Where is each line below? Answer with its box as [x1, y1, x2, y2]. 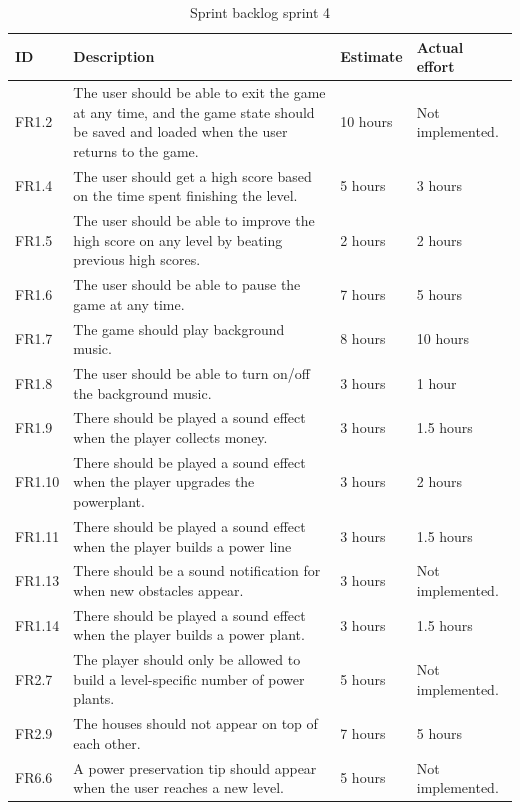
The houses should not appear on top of [73, 713, 318, 734]
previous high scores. [73, 249, 201, 270]
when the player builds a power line [73, 535, 292, 556]
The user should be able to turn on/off [73, 363, 311, 383]
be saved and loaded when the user [73, 121, 288, 142]
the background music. [73, 382, 212, 403]
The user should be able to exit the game [73, 82, 326, 103]
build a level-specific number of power [73, 668, 305, 689]
